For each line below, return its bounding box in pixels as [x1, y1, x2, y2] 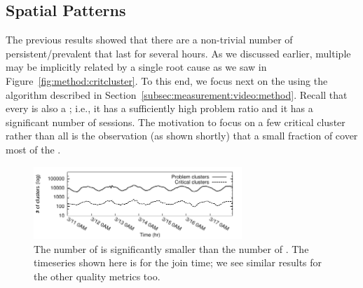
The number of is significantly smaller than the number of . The [34, 241, 309, 256]
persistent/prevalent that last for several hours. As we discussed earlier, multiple [6, 46, 351, 60]
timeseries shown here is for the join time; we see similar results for [34, 255, 322, 270]
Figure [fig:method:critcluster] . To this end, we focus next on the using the [6, 73, 328, 88]
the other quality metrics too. [34, 268, 160, 283]
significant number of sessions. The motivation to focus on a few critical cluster [6, 114, 345, 129]
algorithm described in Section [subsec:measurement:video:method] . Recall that [6, 87, 348, 102]
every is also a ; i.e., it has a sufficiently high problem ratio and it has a [6, 101, 313, 116]
